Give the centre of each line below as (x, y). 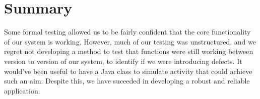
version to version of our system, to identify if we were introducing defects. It (123, 61)
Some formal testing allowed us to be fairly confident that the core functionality (127, 32)
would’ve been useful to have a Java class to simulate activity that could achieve (128, 71)
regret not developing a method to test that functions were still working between (129, 51)
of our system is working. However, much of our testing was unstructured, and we (130, 41)
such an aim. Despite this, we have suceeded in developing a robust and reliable (127, 81)
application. (22, 90)
